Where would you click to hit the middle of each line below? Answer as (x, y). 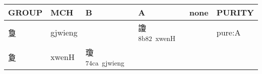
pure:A (228, 32)
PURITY (235, 12)
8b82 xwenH (157, 38)
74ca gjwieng (105, 63)
